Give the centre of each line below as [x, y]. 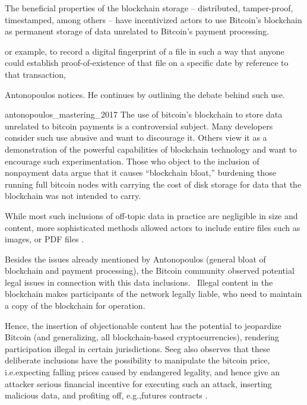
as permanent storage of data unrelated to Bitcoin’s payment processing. [137, 31]
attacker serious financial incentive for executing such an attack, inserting [138, 383]
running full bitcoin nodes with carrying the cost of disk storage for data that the [153, 184]
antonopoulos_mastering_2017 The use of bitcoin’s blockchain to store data [144, 114]
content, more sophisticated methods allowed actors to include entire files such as [153, 227]
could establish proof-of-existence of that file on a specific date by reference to [147, 63]
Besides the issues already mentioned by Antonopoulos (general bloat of [135, 259]
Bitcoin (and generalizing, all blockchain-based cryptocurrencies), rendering [142, 337]
